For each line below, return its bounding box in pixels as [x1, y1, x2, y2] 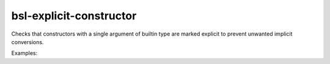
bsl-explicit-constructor [11, 9, 137, 22]
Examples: [11, 50, 38, 57]
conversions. [11, 38, 44, 45]
